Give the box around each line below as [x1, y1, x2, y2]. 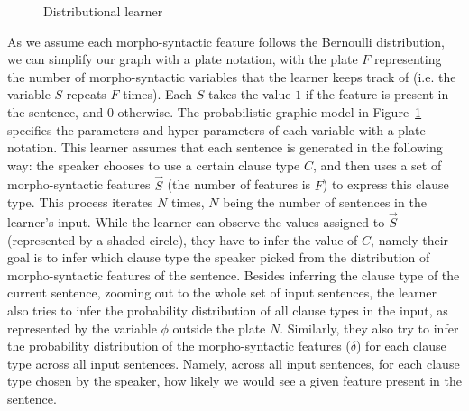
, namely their [371, 230, 449, 249]
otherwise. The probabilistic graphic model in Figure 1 [117, 102, 422, 121]
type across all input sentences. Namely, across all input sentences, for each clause [7, 353, 460, 372]
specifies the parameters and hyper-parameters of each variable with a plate [7, 120, 426, 139]
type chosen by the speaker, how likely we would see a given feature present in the [7, 371, 462, 390]
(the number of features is [167, 175, 311, 194]
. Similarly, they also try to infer [280, 318, 459, 337]
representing [374, 50, 442, 68]
